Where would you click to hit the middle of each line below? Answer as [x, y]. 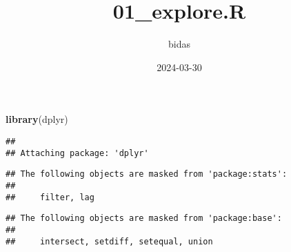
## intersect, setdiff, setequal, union [109, 241]
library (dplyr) [37, 119]
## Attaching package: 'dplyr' [77, 153]
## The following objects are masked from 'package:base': [144, 219]
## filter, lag [50, 197]
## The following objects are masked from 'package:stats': [147, 174]
